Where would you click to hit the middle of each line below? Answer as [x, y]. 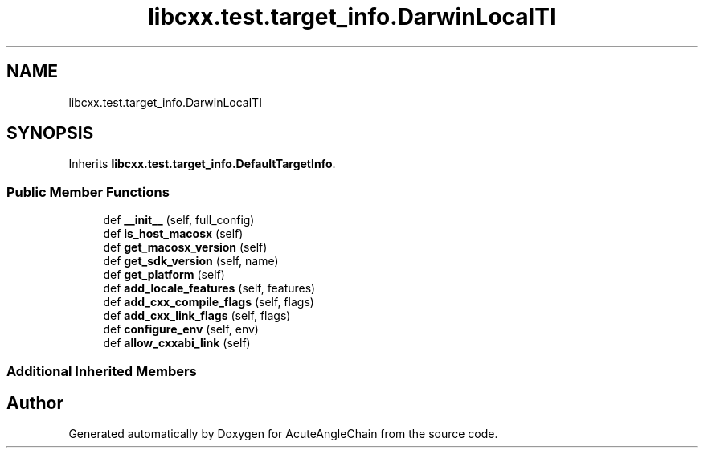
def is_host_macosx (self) [173, 234]
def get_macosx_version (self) [185, 247]
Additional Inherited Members [102, 371]
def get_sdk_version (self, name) [191, 261]
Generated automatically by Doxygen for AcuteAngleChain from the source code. [283, 434]
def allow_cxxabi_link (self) [177, 343]
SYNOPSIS [50, 133]
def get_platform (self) [164, 275]
